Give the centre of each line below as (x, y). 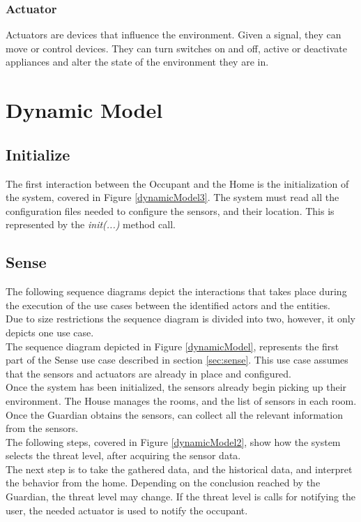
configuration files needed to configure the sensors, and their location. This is (170, 210)
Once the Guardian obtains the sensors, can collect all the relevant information (174, 414)
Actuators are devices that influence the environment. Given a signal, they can (174, 35)
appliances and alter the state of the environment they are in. (137, 62)
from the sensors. (42, 428)
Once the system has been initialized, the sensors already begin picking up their (176, 387)
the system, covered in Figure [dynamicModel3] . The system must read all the (172, 197)
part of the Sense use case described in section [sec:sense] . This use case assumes (177, 360)
